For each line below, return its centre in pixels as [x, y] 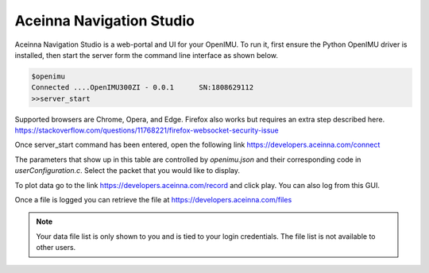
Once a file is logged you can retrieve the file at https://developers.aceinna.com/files [153, 200]
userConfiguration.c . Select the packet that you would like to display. [128, 171]
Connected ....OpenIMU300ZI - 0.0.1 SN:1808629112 [143, 88]
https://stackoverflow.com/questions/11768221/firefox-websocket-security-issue [147, 130]
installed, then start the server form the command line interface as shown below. [146, 55]
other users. [56, 248]
